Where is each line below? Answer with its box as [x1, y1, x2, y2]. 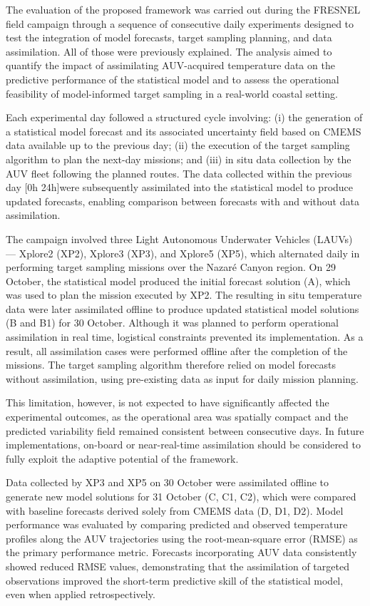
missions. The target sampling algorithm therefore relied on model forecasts [6, 357, 336, 372]
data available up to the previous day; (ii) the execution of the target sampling [6, 138, 350, 153]
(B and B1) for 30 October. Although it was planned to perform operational [6, 315, 339, 330]
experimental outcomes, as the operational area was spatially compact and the [6, 409, 349, 424]
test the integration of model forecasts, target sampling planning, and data [6, 30, 332, 45]
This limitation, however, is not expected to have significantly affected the [6, 395, 329, 410]
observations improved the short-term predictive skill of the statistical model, [6, 572, 344, 587]
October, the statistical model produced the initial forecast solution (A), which [6, 273, 351, 288]
